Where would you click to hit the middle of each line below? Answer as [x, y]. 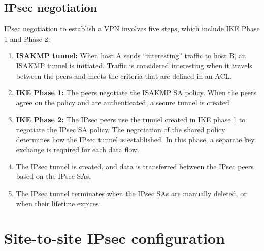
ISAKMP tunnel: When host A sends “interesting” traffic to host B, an [131, 56]
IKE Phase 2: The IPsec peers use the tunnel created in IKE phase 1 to [131, 119]
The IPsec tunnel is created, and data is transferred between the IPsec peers [135, 166]
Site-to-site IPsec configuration [115, 238]
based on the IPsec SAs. [54, 176]
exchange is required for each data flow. [77, 149]
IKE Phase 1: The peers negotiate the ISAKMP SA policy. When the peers [136, 93]
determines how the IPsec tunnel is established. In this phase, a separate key [135, 139]
